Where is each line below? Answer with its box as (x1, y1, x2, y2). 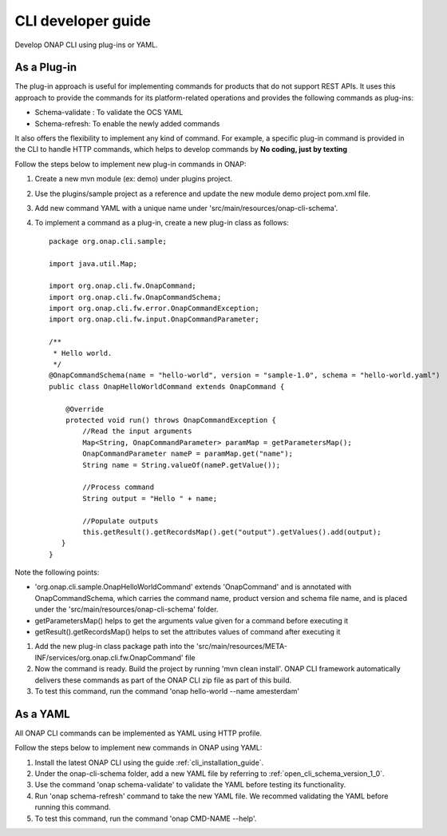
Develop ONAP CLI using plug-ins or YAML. (14, 40, 159, 50)
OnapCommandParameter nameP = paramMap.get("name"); (82, 449, 293, 459)
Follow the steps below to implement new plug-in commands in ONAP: (14, 159, 247, 169)
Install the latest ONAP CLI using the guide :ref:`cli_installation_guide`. (34, 758, 264, 767)
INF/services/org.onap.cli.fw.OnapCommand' (34, 652, 184, 663)
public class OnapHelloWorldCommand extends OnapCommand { (49, 382, 285, 391)
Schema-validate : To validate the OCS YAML (34, 108, 184, 117)
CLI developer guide (14, 12, 151, 30)
